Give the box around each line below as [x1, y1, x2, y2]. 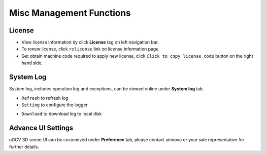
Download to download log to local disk [21, 111, 102, 117]
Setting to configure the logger [21, 102, 88, 108]
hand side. [21, 60, 43, 66]
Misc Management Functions [9, 7, 131, 18]
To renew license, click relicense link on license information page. [21, 46, 160, 52]
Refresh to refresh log [21, 95, 68, 101]
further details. [9, 144, 39, 150]
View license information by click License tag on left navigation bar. [21, 39, 159, 45]
